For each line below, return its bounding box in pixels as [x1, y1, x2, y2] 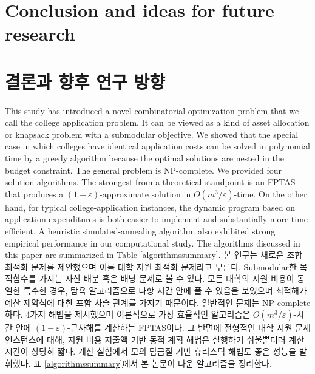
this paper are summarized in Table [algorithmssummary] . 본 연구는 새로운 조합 [5, 248, 303, 261]
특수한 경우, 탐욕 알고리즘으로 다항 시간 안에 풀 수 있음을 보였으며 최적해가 [23, 284, 307, 296]
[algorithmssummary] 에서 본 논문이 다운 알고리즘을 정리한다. [44, 356, 272, 369]
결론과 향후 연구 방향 [5, 69, 166, 93]
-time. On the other [234, 187, 307, 200]
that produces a [5, 187, 64, 200]
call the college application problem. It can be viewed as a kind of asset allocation [5, 116, 310, 129]
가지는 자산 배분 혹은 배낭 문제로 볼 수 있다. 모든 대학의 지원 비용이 [39, 272, 294, 285]
